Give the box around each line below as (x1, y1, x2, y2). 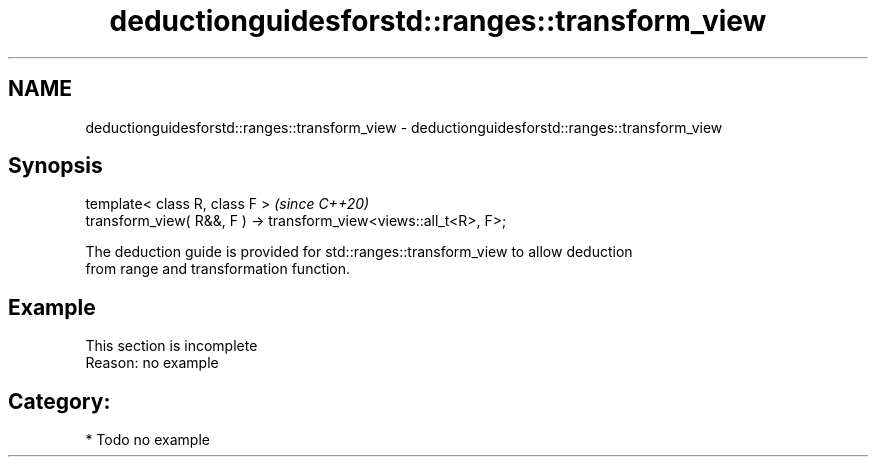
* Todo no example (85, 431, 210, 449)
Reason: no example (85, 354, 219, 372)
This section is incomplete (85, 337, 258, 355)
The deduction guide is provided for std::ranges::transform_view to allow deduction (85, 243, 633, 261)
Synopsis (8, 153, 103, 179)
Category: (8, 388, 111, 414)
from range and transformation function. (85, 260, 351, 278)
